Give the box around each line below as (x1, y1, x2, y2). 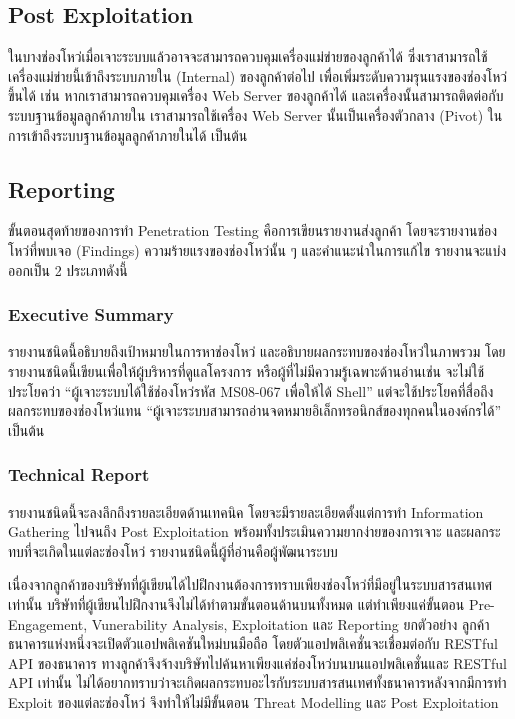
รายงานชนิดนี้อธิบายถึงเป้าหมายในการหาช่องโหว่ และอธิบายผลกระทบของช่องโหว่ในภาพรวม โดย (8, 341, 506, 362)
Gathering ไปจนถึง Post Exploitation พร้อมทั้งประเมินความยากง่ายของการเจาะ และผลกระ (8, 521, 501, 542)
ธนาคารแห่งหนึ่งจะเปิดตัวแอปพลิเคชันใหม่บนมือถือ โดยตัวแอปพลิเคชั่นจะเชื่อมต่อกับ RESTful (8, 633, 498, 654)
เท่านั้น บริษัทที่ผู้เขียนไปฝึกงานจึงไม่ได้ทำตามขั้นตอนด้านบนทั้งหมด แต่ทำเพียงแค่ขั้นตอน (8, 593, 465, 614)
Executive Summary (8, 302, 174, 327)
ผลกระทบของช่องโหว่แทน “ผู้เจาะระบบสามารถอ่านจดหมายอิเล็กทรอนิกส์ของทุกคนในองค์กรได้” (8, 400, 502, 421)
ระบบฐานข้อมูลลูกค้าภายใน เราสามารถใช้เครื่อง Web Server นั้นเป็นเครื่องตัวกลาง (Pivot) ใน (8, 104, 503, 125)
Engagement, (8, 613, 88, 634)
